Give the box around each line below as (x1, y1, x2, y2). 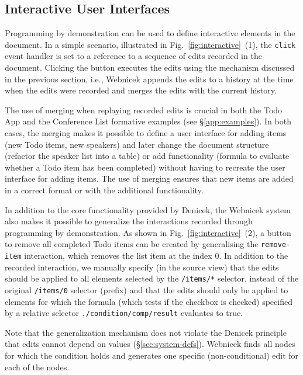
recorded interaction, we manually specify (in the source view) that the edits (5, 261, 279, 273)
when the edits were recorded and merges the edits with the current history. (5, 84, 277, 96)
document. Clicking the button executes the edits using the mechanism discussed (5, 61, 295, 74)
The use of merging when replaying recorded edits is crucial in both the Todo (5, 103, 283, 116)
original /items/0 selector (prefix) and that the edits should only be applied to (5, 283, 288, 296)
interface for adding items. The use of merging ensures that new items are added (5, 172, 294, 185)
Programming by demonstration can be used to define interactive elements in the (5, 27, 295, 39)
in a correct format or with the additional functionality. (5, 183, 204, 196)
